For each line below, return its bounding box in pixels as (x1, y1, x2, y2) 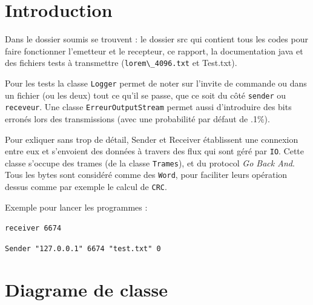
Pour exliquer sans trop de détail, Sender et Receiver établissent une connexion (5, 133, 298, 145)
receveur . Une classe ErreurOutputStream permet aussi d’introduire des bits (5, 100, 292, 113)
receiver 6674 (5, 224, 62, 233)
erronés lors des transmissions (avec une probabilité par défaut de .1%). (5, 112, 270, 125)
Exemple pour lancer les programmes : (5, 200, 148, 213)
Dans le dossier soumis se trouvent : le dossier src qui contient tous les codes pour (5, 33, 308, 45)
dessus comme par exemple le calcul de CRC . (5, 180, 167, 193)
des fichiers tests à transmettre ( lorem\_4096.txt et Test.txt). (5, 56, 237, 69)
